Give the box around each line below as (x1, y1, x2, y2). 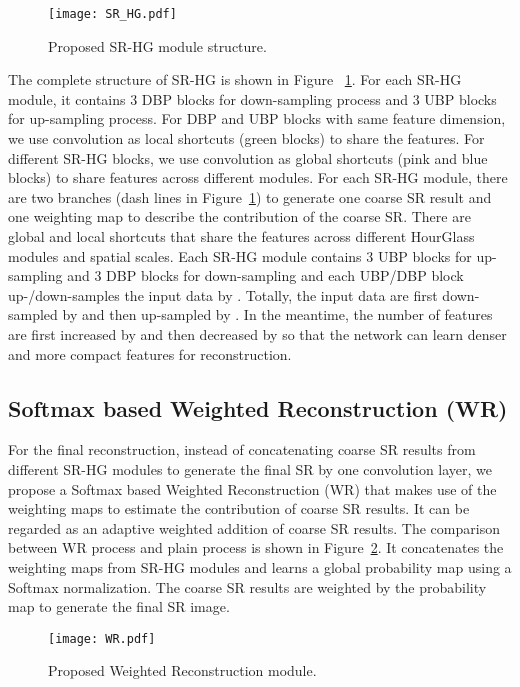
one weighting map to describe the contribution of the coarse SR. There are (8, 206, 471, 227)
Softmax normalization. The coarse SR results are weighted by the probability (8, 576, 487, 597)
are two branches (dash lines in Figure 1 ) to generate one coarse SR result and (8, 186, 492, 207)
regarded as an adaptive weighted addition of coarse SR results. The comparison (8, 517, 500, 538)
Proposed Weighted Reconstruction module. (48, 660, 317, 681)
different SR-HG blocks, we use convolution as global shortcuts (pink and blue (8, 147, 488, 168)
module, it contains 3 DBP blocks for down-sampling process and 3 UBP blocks (8, 88, 497, 109)
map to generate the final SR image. (8, 596, 230, 617)
